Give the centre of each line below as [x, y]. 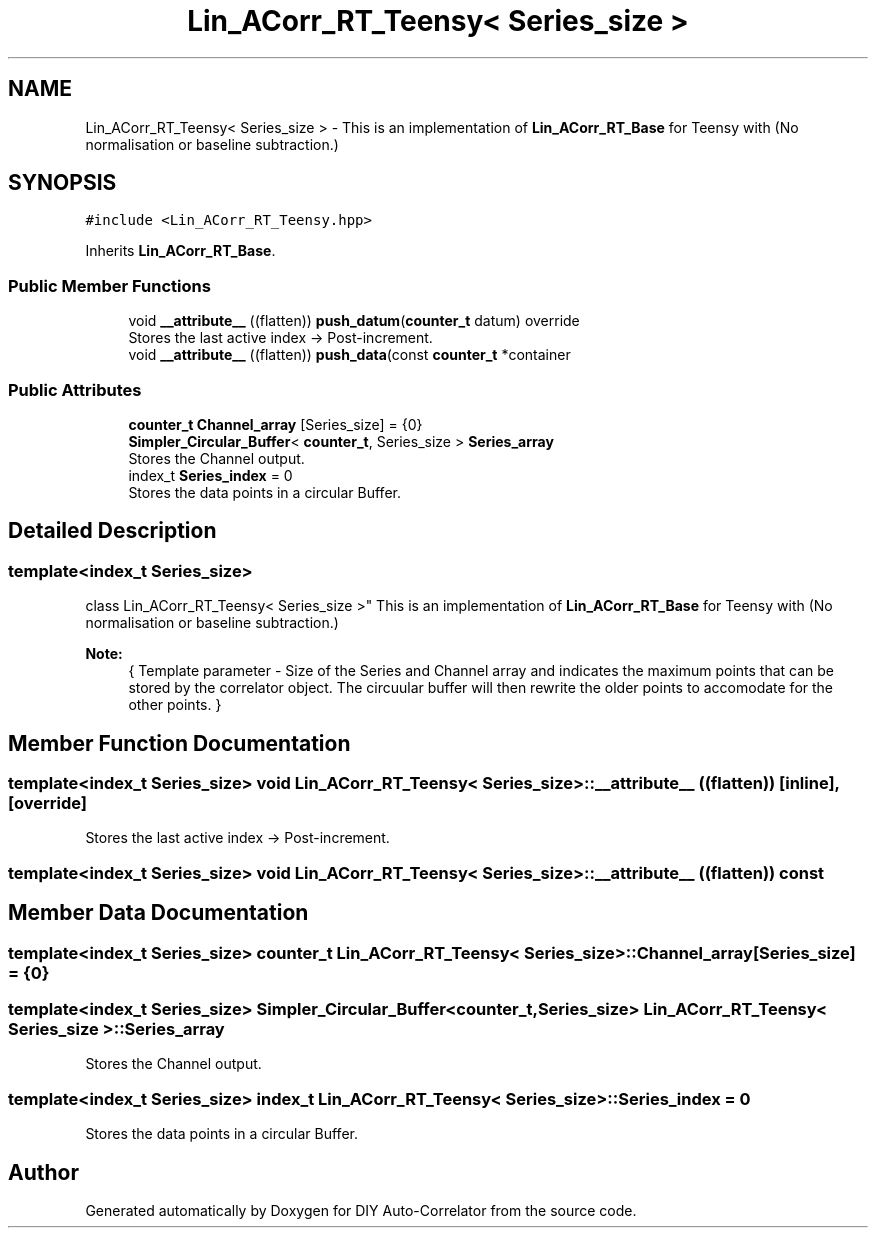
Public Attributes [75, 389]
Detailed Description [112, 531]
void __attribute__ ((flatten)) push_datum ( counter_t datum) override [354, 321]
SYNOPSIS [62, 183]
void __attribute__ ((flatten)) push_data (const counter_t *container [349, 355]
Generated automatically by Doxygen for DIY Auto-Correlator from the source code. [361, 1210]
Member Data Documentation [158, 913]
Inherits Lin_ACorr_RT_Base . [180, 251]
